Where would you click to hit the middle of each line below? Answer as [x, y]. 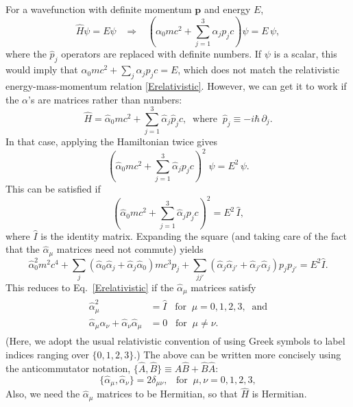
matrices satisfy [223, 287]
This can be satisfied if [53, 189]
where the [26, 54]
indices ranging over [47, 354]
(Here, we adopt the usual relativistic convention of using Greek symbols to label [175, 341]
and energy [227, 9]
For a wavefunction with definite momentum [99, 9]
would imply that [42, 70]
